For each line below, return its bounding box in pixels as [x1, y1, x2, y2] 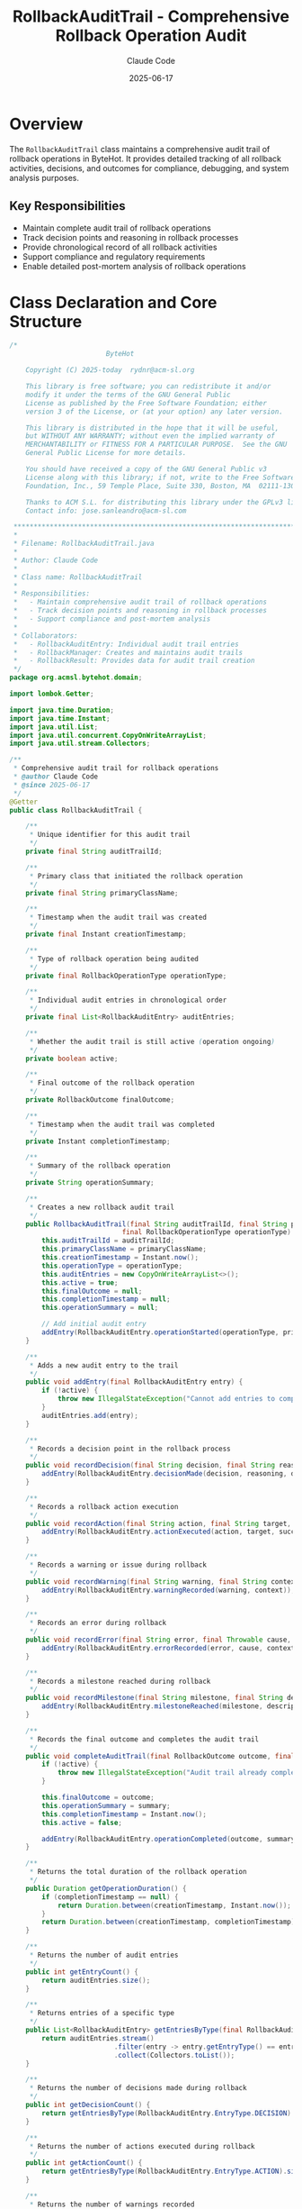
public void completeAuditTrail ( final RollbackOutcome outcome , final [25, 1751, 296, 1760]
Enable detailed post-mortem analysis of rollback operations [22, 260, 246, 271]
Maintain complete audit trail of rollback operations [22, 223, 211, 233]
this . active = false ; [41, 1818, 123, 1827]
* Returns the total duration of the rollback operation [29, 1868, 247, 1877]
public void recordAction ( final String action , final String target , [25, 1519, 292, 1528]
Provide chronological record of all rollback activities [22, 241, 218, 252]
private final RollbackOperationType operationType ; [25, 971, 227, 980]
